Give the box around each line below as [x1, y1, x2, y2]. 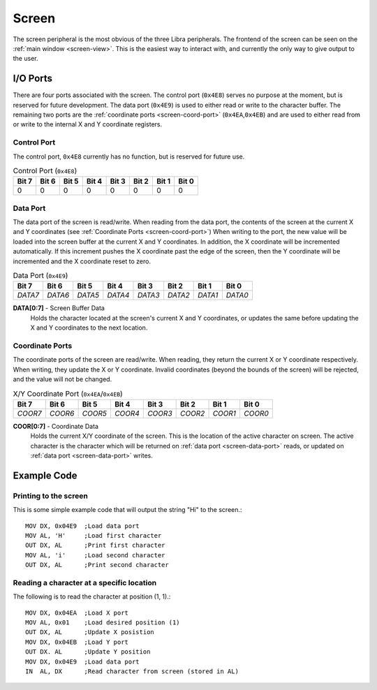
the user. [13, 54, 38, 63]
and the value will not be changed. [13, 375, 112, 383]
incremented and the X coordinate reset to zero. [13, 257, 151, 265]
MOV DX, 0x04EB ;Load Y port [25, 638, 129, 646]
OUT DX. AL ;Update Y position [25, 648, 151, 656]
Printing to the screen [13, 491, 89, 501]
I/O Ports [13, 73, 52, 85]
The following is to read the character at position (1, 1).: [13, 592, 171, 601]
